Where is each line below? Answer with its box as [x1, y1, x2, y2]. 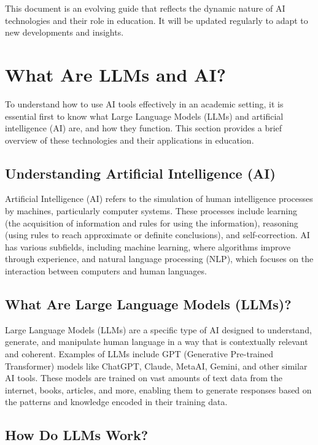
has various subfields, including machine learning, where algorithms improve [5, 240, 291, 253]
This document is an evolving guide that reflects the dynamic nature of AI [5, 2, 285, 14]
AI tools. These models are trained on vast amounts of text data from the [5, 371, 282, 384]
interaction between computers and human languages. [5, 265, 207, 277]
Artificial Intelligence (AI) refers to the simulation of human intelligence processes [5, 192, 313, 205]
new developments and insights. [5, 26, 124, 39]
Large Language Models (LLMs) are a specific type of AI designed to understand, [5, 323, 312, 336]
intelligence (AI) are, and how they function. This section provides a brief [5, 122, 282, 134]
